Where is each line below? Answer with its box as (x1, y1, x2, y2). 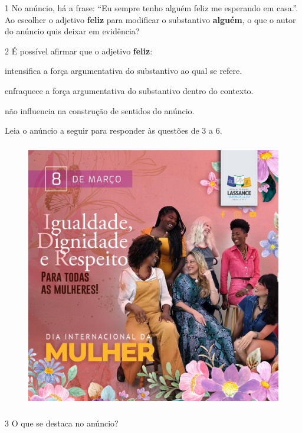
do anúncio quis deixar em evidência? (5, 25, 140, 37)
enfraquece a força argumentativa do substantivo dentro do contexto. (5, 84, 254, 96)
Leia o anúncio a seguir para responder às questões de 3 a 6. (5, 124, 222, 137)
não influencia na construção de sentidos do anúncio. (5, 104, 195, 117)
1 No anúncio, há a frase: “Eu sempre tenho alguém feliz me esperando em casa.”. (5, 2, 298, 14)
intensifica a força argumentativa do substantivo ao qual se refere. (5, 64, 242, 77)
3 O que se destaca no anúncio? (5, 417, 119, 429)
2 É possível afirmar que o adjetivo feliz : (5, 44, 153, 57)
